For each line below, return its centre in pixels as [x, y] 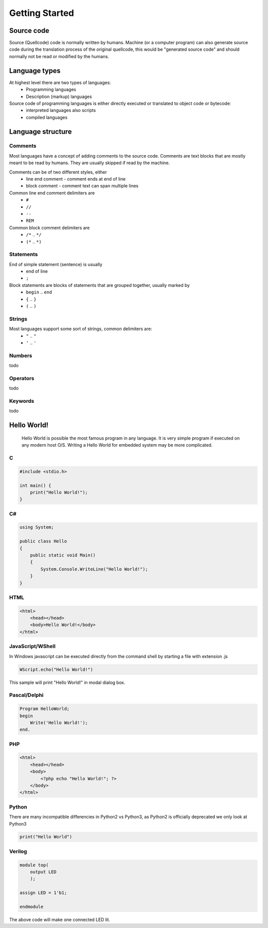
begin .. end [39, 292]
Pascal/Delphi [27, 695]
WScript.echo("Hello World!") [56, 669]
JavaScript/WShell [32, 647]
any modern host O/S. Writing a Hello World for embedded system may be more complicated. [117, 445]
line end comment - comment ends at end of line [76, 179]
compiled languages [47, 117]
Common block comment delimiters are [50, 228]
